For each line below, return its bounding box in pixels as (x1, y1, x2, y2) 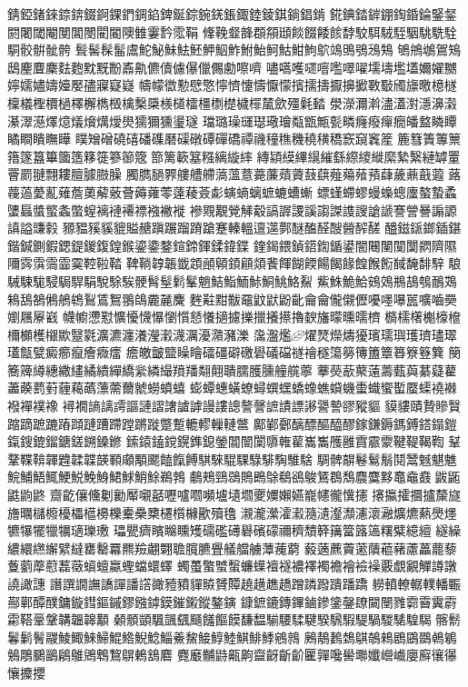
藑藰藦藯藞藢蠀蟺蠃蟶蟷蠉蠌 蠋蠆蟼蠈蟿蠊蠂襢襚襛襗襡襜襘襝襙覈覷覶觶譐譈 (7, 556, 457, 575)
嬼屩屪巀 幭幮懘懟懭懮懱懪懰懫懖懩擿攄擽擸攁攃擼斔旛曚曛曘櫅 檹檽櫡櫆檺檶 (7, 307, 462, 326)
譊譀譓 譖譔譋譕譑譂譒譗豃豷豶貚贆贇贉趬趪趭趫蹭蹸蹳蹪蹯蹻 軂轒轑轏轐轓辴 (7, 574, 462, 592)
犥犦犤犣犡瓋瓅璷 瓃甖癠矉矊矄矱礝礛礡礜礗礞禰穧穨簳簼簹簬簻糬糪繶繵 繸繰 (7, 521, 462, 540)
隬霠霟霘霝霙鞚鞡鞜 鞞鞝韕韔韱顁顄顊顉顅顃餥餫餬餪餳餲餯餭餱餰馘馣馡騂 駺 (7, 254, 462, 273)
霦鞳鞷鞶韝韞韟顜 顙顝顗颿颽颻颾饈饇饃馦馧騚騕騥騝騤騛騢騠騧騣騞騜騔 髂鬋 (7, 610, 462, 629)
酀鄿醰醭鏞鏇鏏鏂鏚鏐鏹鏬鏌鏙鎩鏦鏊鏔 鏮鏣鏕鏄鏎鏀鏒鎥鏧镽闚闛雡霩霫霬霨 (7, 592, 457, 611)
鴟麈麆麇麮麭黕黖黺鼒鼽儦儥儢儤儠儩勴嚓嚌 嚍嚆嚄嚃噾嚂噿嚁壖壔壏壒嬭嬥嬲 (7, 57, 457, 76)
